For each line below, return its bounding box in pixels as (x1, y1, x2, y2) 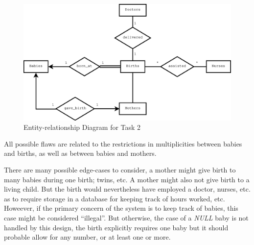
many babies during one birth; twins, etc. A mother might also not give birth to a (4, 174, 250, 184)
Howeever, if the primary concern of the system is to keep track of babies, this (4, 203, 238, 213)
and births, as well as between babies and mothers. (4, 148, 157, 158)
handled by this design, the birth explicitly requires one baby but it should (4, 222, 229, 232)
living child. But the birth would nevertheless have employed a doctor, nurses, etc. (4, 184, 251, 194)
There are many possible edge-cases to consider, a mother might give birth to (4, 165, 236, 175)
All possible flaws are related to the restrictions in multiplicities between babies (4, 138, 242, 148)
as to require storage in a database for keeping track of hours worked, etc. (4, 193, 225, 203)
